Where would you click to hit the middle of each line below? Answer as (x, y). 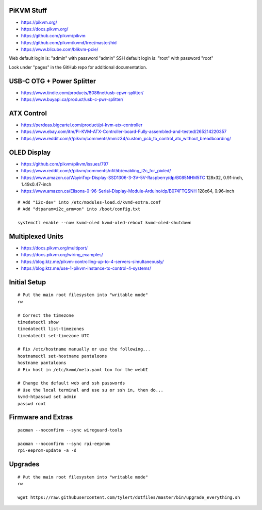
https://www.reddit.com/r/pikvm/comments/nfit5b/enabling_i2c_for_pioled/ (96, 171)
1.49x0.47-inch (36, 184)
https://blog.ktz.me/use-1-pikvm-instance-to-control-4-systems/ (86, 268)
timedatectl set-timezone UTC (54, 336)
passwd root (32, 403)
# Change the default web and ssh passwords (72, 383)
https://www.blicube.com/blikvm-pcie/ (60, 49)
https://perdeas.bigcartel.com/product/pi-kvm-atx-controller (82, 125)
